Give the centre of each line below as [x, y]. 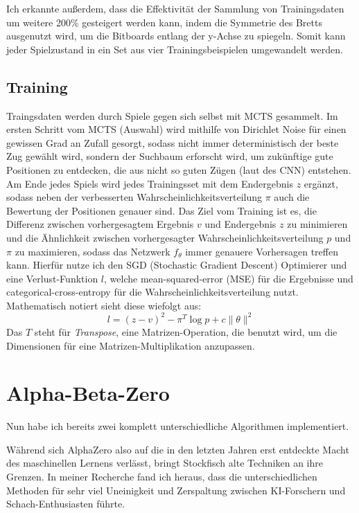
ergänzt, [321, 183]
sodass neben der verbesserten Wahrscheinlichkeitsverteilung [134, 197]
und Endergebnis [240, 224]
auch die [292, 197]
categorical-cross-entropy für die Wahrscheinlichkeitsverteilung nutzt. [152, 292]
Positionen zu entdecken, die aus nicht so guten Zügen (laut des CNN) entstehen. [179, 169]
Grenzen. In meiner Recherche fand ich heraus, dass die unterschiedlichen [162, 477]
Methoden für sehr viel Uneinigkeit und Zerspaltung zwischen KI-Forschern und [176, 490]
